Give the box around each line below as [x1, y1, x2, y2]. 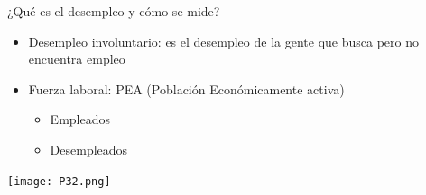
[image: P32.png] [7, 174, 111, 188]
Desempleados [50, 139, 128, 158]
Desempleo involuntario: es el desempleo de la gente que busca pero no [28, 31, 419, 50]
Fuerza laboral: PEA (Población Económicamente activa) [28, 79, 345, 98]
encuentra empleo [28, 49, 125, 68]
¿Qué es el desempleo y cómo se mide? [7, 2, 220, 20]
